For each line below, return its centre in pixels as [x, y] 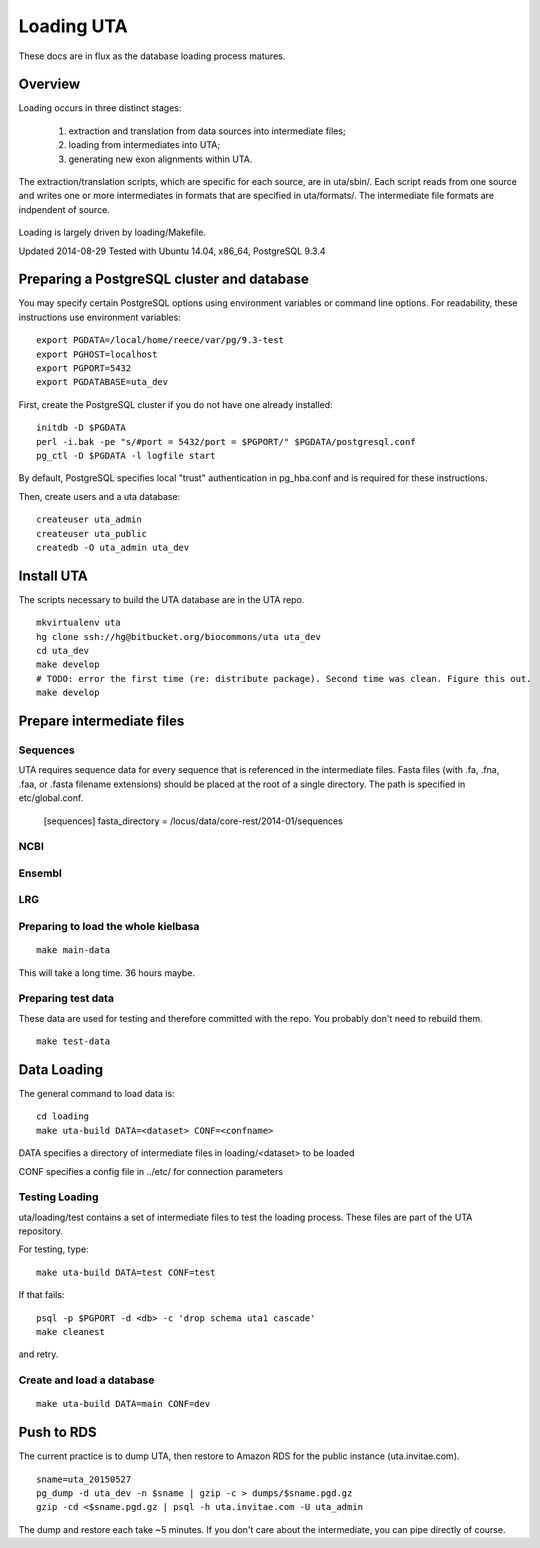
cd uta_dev [63, 651]
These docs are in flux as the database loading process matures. [152, 56]
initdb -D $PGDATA [81, 428]
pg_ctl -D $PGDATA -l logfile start [126, 455]
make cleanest [70, 1332]
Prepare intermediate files [101, 721]
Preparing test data [66, 998]
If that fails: [41, 1295]
